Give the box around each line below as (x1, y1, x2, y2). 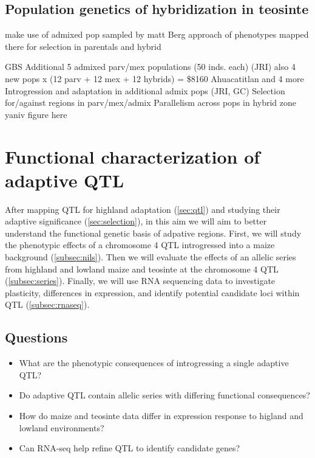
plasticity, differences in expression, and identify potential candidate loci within (5, 286, 300, 299)
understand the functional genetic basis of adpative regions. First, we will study (5, 226, 302, 239)
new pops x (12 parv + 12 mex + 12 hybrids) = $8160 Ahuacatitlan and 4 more (5, 72, 304, 85)
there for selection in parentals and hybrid (5, 40, 161, 52)
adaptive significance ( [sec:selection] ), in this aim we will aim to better (5, 215, 267, 227)
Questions (5, 328, 68, 347)
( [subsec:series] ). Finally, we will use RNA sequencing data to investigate (5, 274, 276, 287)
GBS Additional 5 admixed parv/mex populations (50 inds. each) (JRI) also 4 (5, 60, 296, 73)
